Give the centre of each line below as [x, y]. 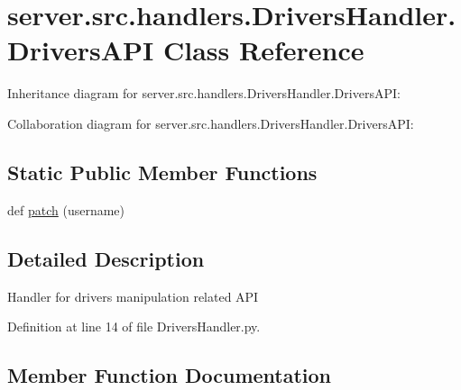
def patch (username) [66, 209]
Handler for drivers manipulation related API [133, 296]
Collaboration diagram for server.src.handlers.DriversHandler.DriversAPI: [211, 123]
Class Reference [264, 50]
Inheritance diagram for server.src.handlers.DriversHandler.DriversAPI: [204, 93]
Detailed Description [106, 258]
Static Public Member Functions [162, 172]
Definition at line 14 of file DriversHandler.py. [134, 327]
